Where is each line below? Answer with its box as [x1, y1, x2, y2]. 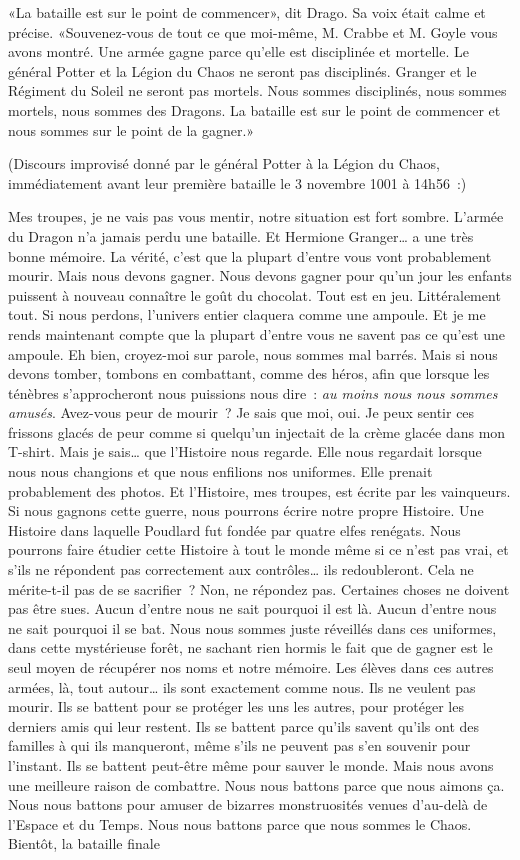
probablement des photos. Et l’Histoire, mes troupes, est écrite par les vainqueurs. [8, 480, 511, 501]
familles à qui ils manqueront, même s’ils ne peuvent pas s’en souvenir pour [8, 735, 471, 756]
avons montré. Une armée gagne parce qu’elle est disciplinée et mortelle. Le [8, 41, 469, 62]
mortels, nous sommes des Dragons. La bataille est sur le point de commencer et [8, 99, 501, 120]
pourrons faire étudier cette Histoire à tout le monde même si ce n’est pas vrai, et [8, 539, 509, 560]
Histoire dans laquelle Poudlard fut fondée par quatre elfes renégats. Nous [8, 519, 461, 540]
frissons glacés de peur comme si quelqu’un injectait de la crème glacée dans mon [8, 421, 506, 442]
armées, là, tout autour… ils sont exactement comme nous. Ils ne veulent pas [8, 676, 476, 697]
